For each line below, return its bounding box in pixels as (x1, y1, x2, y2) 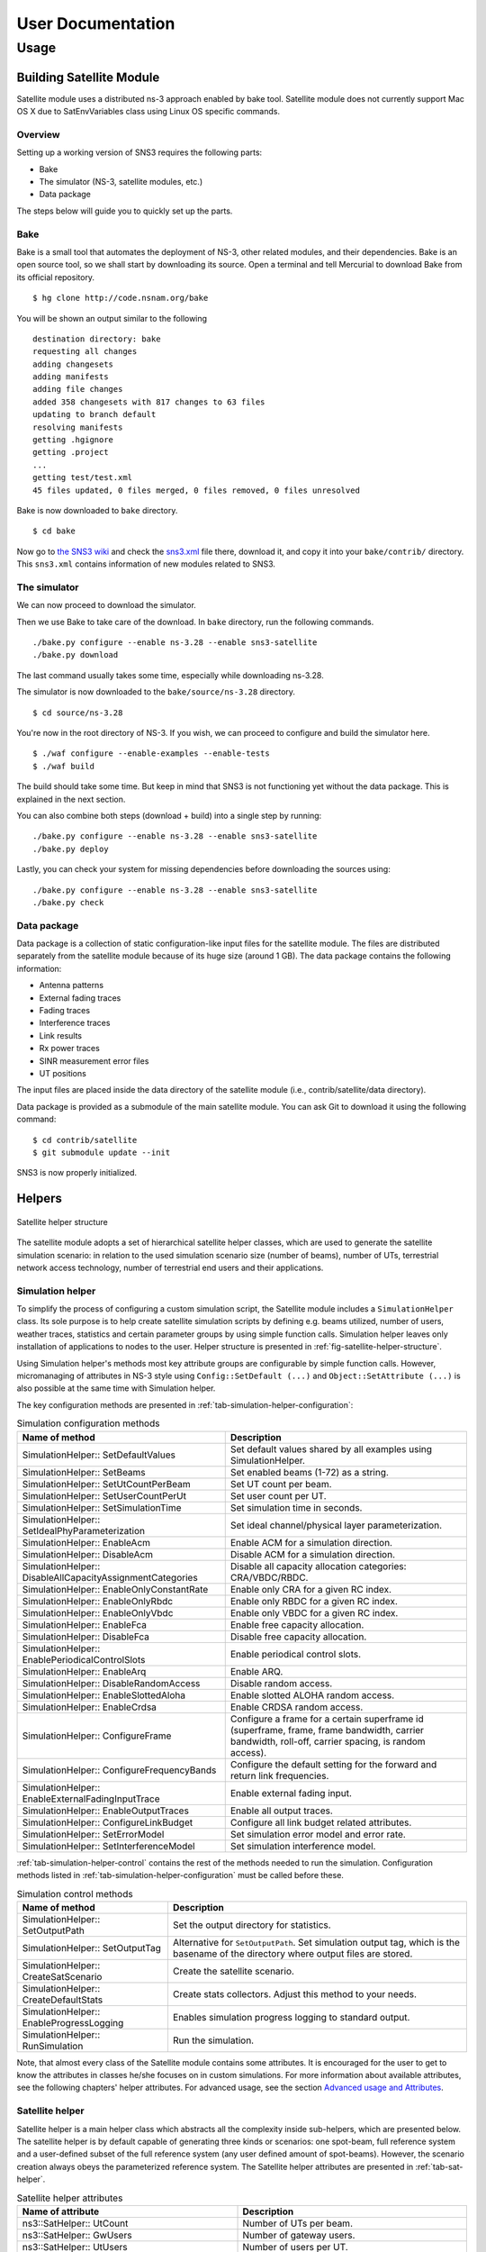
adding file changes (32, 384, 123, 395)
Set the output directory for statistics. (172, 1919, 332, 1931)
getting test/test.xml (32, 473, 133, 483)
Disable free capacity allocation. (229, 1630, 367, 1643)
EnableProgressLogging (22, 2016, 124, 2029)
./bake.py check (32, 897, 104, 907)
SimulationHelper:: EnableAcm (22, 1536, 151, 1548)
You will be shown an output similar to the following (16, 313, 207, 323)
